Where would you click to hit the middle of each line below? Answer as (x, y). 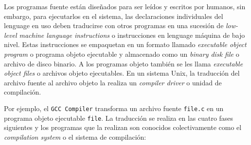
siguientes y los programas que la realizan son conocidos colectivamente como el (123, 127)
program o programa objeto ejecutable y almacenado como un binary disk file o (122, 54)
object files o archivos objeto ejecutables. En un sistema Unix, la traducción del (122, 73)
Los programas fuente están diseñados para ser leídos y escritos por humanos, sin (125, 6)
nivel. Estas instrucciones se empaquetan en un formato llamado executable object (125, 44)
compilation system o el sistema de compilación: (75, 137)
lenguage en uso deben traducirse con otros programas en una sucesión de (114, 25)
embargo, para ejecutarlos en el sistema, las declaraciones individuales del (114, 16)
